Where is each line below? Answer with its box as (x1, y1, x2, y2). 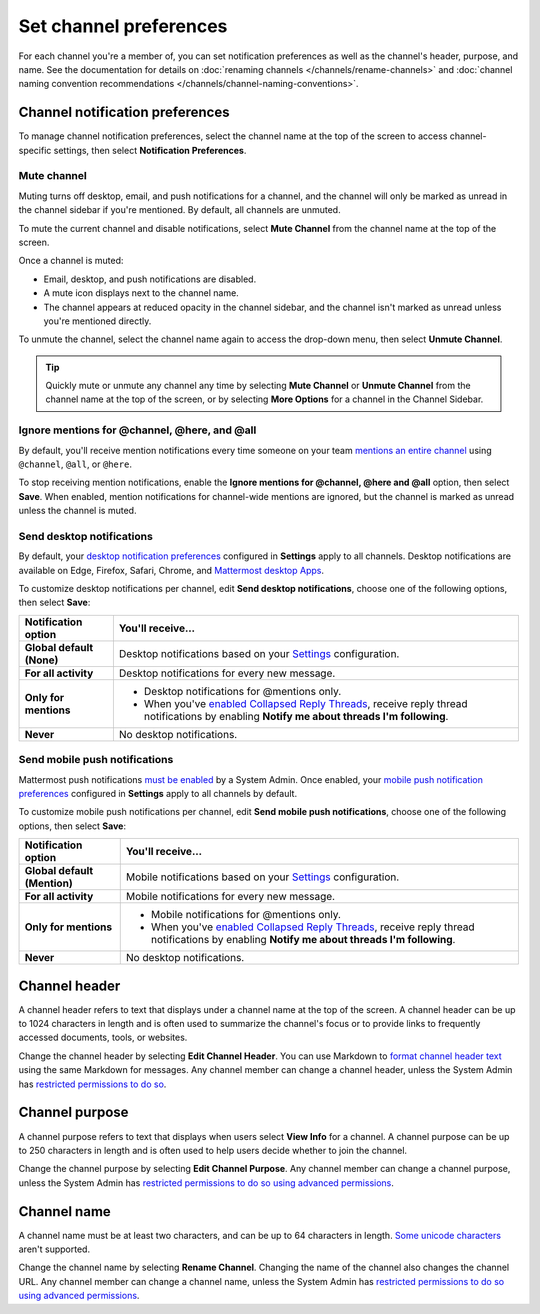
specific (18, 144, 52, 156)
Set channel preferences (18, 15, 228, 37)
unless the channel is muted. (18, 505, 137, 517)
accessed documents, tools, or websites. (18, 1031, 188, 1044)
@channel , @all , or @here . (18, 458, 132, 470)
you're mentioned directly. (43, 315, 152, 327)
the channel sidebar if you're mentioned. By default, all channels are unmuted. (18, 204, 341, 216)
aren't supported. (18, 1243, 90, 1255)
